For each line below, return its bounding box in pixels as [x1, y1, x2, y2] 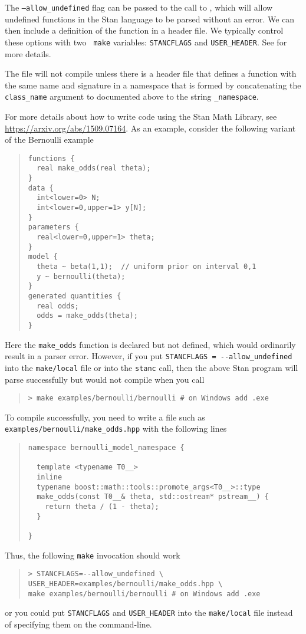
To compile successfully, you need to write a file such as [5, 410, 205, 423]
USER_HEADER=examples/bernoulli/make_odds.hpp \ [28, 579, 223, 588]
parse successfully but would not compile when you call [5, 373, 205, 385]
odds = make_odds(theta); [37, 311, 138, 320]
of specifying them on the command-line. [5, 617, 152, 630]
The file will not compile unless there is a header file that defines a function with [5, 67, 297, 80]
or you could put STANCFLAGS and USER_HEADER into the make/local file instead [5, 606, 293, 619]
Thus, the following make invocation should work [5, 548, 180, 561]
